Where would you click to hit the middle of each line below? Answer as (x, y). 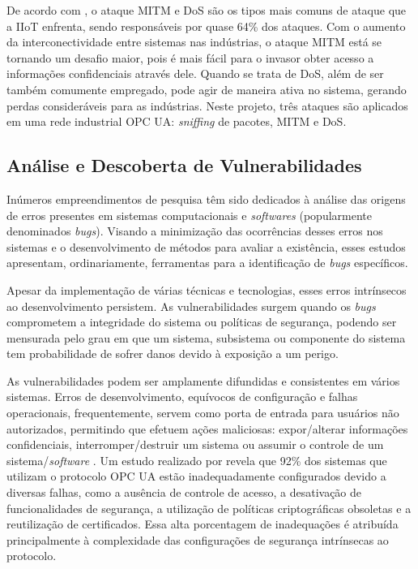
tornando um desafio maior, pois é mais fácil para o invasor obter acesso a (190, 57)
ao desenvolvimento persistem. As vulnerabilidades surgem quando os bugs (191, 306)
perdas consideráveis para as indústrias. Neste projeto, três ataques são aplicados (207, 105)
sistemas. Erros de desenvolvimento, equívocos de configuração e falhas (182, 397)
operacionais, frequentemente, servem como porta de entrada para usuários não (203, 413)
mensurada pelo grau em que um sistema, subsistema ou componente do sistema (206, 337)
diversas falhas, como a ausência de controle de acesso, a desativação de (184, 492)
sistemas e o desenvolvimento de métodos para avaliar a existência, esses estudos (206, 246)
